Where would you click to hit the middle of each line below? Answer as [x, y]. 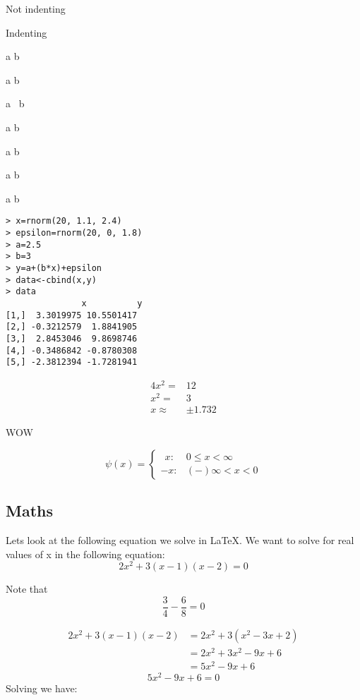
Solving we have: [42, 688]
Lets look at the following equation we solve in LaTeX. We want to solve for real [180, 539]
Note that [27, 589]
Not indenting [36, 8]
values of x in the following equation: [85, 554]
